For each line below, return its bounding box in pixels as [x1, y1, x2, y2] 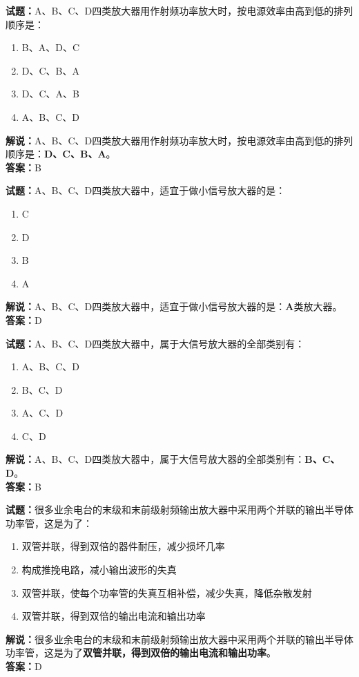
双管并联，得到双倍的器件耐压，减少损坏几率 [21, 539, 225, 553]
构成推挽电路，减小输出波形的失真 [21, 562, 177, 577]
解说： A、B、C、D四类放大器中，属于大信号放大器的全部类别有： [6, 452, 305, 466]
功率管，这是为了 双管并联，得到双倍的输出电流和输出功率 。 [6, 645, 276, 660]
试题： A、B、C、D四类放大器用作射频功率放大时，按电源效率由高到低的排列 [6, 3, 353, 17]
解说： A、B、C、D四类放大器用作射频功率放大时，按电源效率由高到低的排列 [6, 133, 353, 147]
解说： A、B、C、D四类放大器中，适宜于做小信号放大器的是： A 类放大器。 [6, 299, 342, 314]
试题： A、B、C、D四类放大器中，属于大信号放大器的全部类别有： [6, 336, 305, 350]
